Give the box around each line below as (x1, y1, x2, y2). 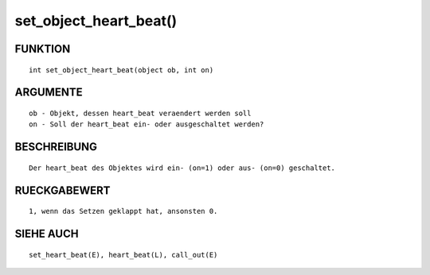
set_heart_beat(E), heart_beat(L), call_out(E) (29, 250, 218, 259)
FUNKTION (14, 42, 71, 56)
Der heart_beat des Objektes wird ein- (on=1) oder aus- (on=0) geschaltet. (29, 163, 336, 172)
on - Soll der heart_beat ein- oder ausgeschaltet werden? (29, 120, 264, 129)
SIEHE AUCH (14, 227, 79, 240)
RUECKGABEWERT (14, 184, 111, 197)
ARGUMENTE (14, 86, 83, 99)
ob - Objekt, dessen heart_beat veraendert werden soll (29, 108, 252, 118)
